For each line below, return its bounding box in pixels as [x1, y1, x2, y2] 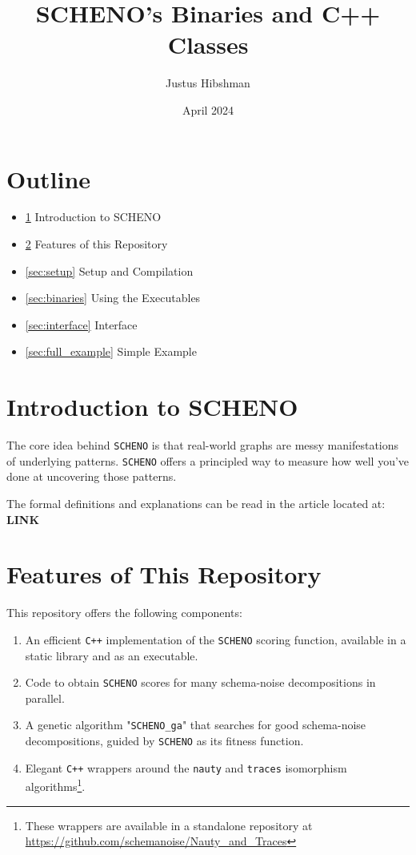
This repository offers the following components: [6, 604, 242, 621]
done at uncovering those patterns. [6, 468, 177, 485]
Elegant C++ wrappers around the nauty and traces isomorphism [25, 759, 347, 776]
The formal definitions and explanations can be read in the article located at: [6, 495, 386, 512]
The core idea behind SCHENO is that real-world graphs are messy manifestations [6, 437, 399, 454]
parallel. [25, 689, 65, 706]
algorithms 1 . [25, 776, 86, 795]
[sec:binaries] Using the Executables [25, 289, 201, 306]
